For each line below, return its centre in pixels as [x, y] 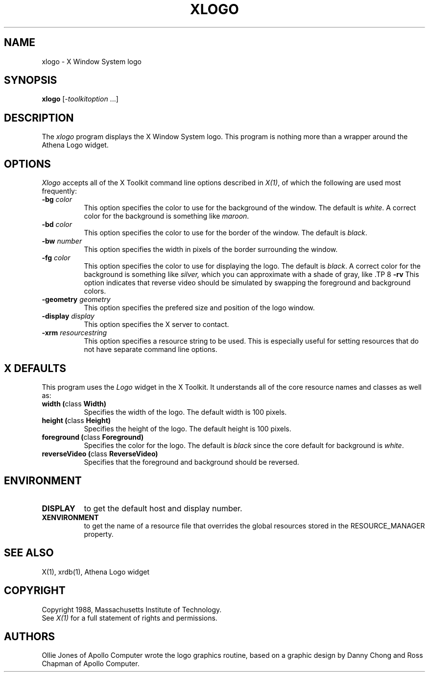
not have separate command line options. [151, 350]
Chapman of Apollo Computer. [91, 664]
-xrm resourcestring [74, 333]
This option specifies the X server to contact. [156, 325]
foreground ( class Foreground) [93, 437]
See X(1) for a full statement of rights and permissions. [130, 618]
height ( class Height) [76, 420]
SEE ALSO [29, 553]
